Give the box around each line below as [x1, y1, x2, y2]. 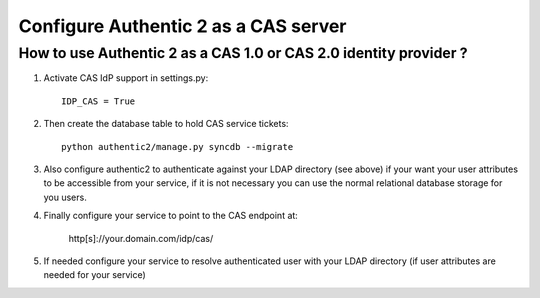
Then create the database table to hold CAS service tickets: [43, 118, 289, 130]
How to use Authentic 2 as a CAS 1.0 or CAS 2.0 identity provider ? [18, 44, 469, 62]
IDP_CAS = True [61, 95, 136, 107]
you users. [43, 191, 87, 203]
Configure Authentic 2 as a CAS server [18, 15, 347, 37]
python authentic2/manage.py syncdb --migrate [61, 141, 294, 152]
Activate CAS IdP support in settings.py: [43, 72, 209, 84]
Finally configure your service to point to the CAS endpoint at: [43, 210, 299, 222]
